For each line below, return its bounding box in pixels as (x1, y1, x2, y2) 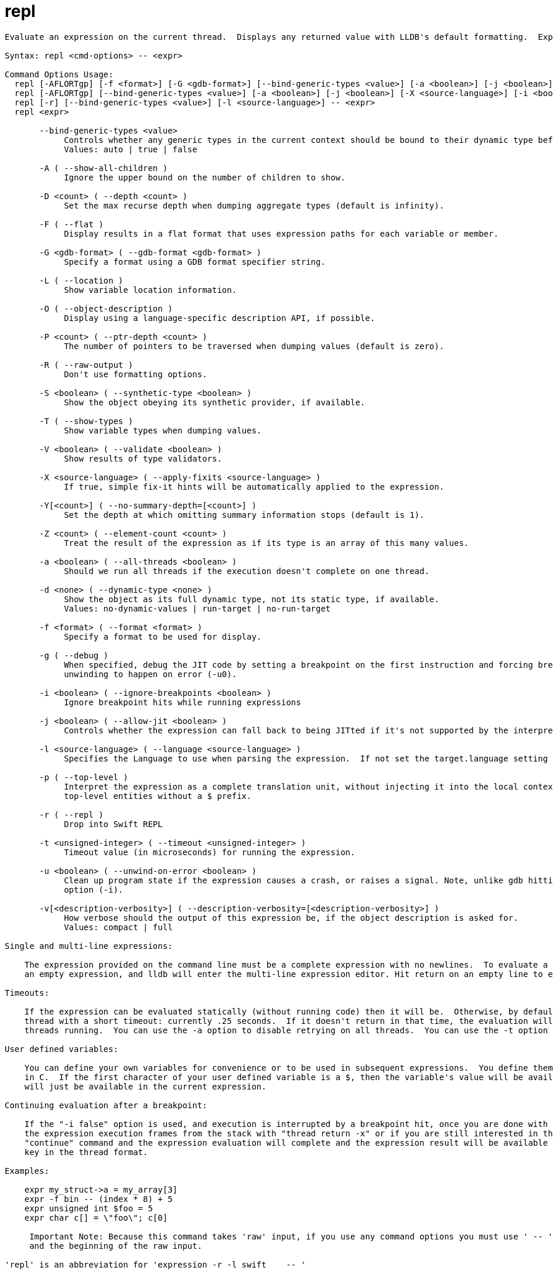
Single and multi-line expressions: (5, 941, 173, 951)
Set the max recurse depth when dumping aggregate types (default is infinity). (64, 200, 445, 210)
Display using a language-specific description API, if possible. (64, 313, 376, 323)
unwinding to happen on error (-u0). (64, 669, 237, 679)
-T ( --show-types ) (39, 416, 134, 426)
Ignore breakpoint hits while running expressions (64, 697, 301, 707)
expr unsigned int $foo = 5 (24, 1203, 153, 1213)
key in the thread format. (24, 1147, 148, 1157)
